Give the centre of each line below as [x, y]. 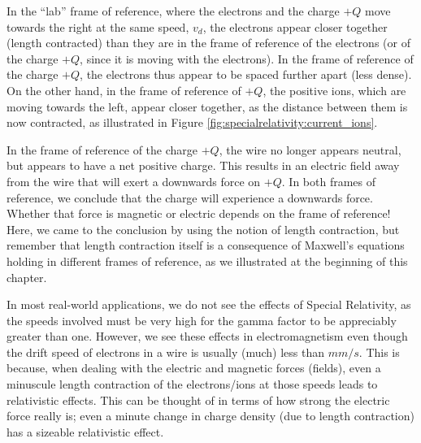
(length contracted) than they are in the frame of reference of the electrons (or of [208, 43]
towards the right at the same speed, [98, 26]
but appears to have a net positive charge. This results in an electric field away [203, 165]
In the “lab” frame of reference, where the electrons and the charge [173, 11]
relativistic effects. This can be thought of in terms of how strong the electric [198, 400]
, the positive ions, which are [334, 90]
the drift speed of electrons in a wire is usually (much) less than [166, 352]
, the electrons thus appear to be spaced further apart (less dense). [246, 74]
